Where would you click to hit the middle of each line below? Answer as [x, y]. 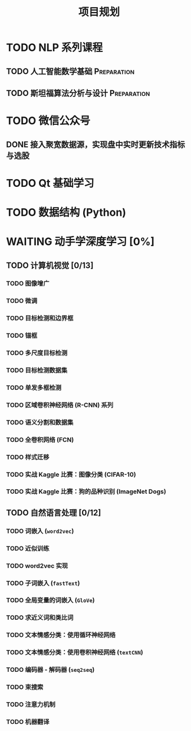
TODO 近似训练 [28, 548]
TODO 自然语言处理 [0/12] [54, 512]
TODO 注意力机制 [31, 704]
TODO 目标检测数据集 [37, 370]
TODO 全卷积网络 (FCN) [40, 439]
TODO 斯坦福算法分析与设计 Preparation [78, 93]
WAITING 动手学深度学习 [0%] [80, 242]
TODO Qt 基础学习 [50, 183]
